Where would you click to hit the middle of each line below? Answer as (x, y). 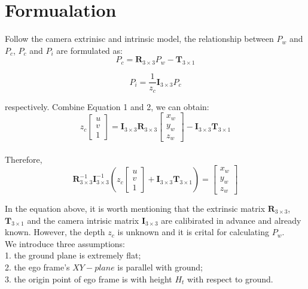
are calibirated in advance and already (231, 220)
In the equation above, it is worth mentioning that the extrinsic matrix (135, 209)
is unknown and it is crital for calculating (193, 232)
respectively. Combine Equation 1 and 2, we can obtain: (107, 106)
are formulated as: (89, 50)
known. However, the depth (55, 232)
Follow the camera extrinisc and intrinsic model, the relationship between (139, 39)
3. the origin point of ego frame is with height (89, 279)
